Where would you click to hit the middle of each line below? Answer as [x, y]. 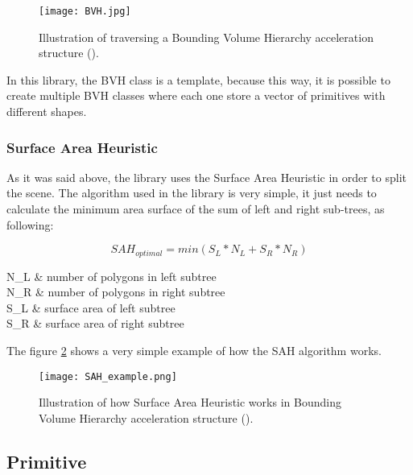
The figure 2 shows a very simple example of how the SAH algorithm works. [194, 351]
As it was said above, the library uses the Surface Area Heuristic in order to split [207, 177]
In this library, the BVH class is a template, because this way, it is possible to [198, 79]
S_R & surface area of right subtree [95, 323]
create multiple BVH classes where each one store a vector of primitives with [196, 95]
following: [30, 224]
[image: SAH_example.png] [108, 376]
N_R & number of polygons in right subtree [116, 292]
